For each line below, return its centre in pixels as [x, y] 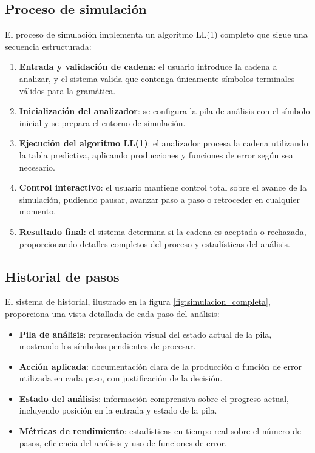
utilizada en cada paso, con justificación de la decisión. [121, 378]
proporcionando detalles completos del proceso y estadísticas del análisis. [154, 243]
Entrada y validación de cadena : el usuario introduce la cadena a [148, 66]
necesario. [37, 167]
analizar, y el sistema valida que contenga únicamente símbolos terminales [157, 78]
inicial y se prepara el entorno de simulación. [102, 122]
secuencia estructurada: [48, 46]
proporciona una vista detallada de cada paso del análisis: [112, 313]
